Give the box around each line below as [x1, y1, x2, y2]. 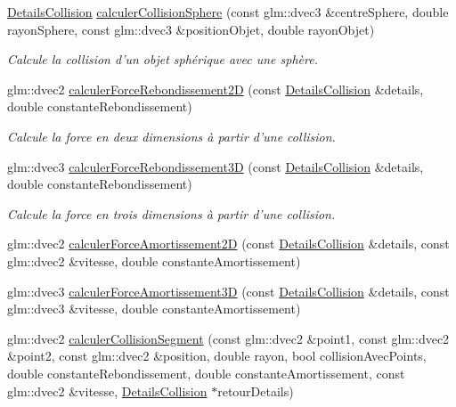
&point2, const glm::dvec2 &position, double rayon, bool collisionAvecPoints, [7, 346, 427, 365]
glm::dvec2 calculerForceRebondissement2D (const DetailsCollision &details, [7, 79, 424, 98]
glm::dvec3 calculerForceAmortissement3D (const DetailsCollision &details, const [7, 281, 450, 300]
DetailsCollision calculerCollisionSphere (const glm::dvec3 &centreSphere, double [7, 3, 449, 20]
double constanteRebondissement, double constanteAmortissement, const [7, 363, 405, 382]
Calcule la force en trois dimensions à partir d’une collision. [7, 204, 336, 223]
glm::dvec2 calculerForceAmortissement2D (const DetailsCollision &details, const [7, 234, 450, 253]
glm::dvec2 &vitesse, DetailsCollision [7, 381, 208, 400]
